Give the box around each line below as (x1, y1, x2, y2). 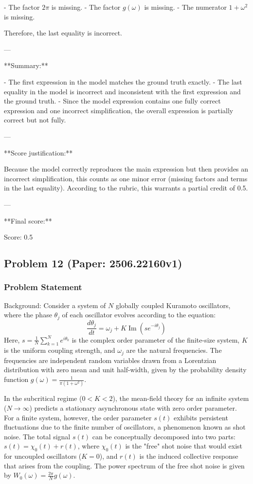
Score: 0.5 (4, 232, 33, 242)
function (4, 374, 29, 384)
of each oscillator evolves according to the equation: (62, 310, 216, 320)
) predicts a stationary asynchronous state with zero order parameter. (29, 402, 237, 413)
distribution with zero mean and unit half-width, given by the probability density (4, 364, 247, 375)
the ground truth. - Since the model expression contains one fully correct (4, 96, 221, 106)
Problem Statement (4, 281, 82, 293)
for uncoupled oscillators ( (4, 451, 82, 461)
